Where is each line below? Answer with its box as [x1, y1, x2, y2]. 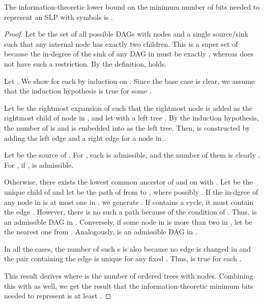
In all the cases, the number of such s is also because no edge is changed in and [4, 243, 251, 254]
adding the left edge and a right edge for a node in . [4, 132, 166, 143]
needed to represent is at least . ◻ [4, 290, 111, 301]
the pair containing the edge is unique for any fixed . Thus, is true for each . [4, 253, 242, 264]
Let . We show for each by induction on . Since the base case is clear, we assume [4, 75, 255, 86]
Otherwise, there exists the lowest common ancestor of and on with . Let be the [4, 176, 253, 187]
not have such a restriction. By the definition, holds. [4, 58, 167, 69]
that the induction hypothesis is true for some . [4, 85, 152, 96]
